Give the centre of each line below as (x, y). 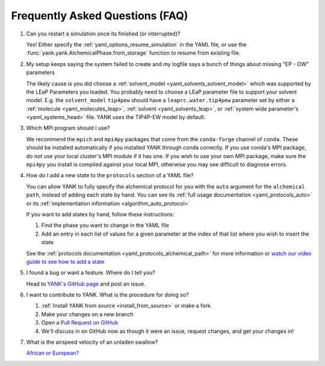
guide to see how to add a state (65, 261)
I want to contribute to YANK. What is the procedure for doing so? (107, 295)
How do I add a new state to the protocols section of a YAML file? (110, 175)
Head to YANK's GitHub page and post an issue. (86, 284)
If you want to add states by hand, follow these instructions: (100, 214)
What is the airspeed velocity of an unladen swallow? (92, 342)
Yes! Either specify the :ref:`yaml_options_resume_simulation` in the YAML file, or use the (136, 44)
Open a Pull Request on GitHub (80, 323)
